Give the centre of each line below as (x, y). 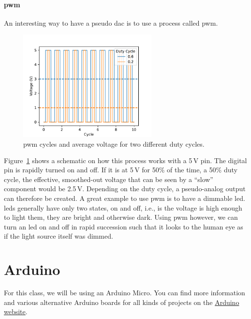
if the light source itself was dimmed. (59, 236)
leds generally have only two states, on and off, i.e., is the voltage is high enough (123, 207)
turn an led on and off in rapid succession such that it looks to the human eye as (124, 226)
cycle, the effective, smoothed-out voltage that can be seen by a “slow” (109, 179)
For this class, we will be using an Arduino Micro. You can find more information (125, 293)
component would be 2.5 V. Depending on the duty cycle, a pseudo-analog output (125, 189)
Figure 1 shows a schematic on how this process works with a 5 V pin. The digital (125, 160)
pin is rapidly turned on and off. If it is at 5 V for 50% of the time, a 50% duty (121, 170)
